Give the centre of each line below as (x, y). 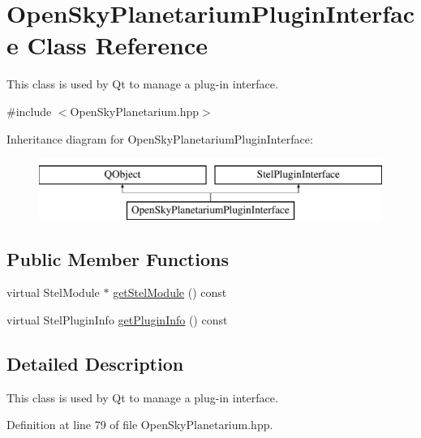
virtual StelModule (53, 292)
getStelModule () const (170, 292)
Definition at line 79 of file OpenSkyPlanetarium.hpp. (140, 425)
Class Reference (117, 45)
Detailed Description (95, 364)
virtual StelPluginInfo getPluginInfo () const (117, 320)
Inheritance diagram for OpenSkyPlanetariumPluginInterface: (160, 138)
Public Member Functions (118, 258)
